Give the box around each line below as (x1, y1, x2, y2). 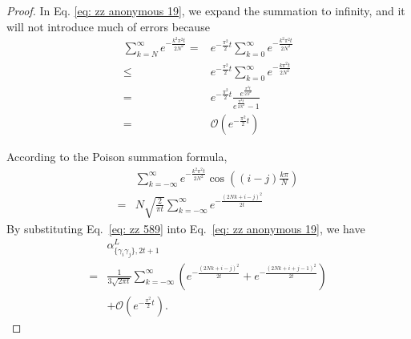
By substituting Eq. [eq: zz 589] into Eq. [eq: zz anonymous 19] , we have (6, 220, 365, 236)
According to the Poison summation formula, (6, 147, 228, 164)
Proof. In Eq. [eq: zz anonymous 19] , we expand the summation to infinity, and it (6, 2, 405, 18)
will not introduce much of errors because (6, 18, 210, 34)
